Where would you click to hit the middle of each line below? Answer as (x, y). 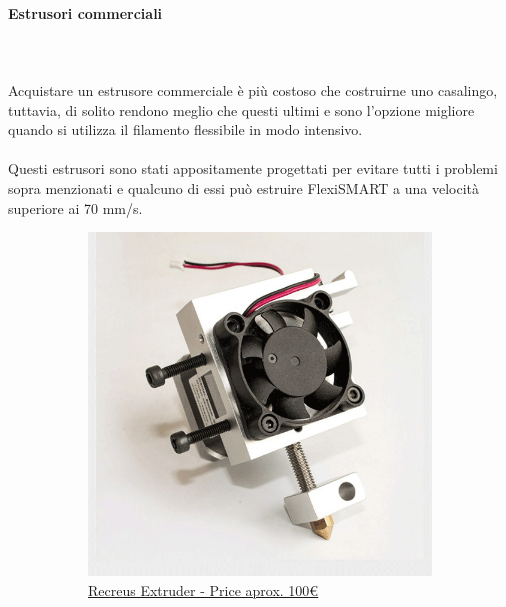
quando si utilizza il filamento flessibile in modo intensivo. (185, 129)
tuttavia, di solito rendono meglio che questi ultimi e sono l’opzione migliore (241, 109)
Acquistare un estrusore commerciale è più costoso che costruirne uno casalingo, (253, 89)
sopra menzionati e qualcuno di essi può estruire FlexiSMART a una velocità (243, 187)
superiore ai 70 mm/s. (75, 207)
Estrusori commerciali (85, 12)
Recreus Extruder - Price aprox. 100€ (203, 589)
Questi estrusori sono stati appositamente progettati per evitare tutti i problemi (253, 168)
